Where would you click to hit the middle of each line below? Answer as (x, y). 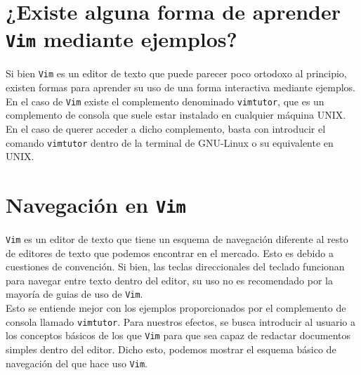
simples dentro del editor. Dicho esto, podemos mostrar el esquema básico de (171, 349)
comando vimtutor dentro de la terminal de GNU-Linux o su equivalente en (170, 142)
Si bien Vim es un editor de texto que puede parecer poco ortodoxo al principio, (176, 73)
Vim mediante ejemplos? (122, 39)
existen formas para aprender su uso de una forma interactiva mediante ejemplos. (180, 87)
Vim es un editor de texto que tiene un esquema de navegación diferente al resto (177, 239)
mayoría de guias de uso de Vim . (74, 294)
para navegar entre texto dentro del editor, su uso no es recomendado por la (169, 280)
